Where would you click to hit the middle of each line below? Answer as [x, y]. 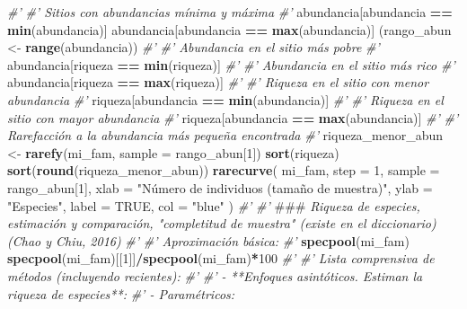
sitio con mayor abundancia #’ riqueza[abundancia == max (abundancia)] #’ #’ [233, 117]
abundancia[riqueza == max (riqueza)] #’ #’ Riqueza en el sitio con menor [218, 82]
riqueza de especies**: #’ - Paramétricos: [121, 293]
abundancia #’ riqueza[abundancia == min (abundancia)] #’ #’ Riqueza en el [225, 99]
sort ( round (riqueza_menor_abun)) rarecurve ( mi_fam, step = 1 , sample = [224, 170]
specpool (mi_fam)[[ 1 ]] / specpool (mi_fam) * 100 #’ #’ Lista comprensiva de [221, 258]
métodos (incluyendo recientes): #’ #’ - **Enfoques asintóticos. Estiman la [215, 275]
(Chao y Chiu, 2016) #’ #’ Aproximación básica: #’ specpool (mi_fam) [208, 240]
